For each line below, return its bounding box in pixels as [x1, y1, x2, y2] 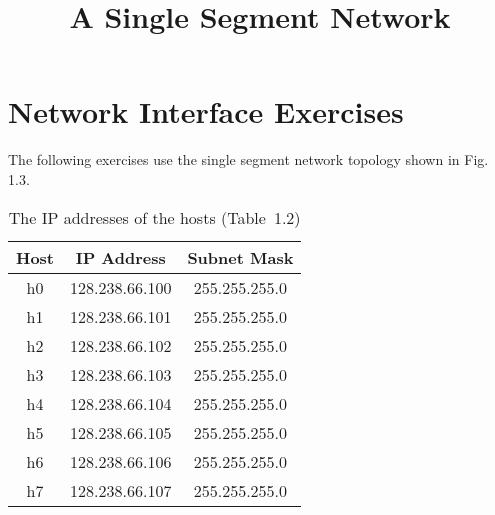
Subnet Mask [187, 245, 294, 269]
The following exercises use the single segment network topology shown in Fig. [8, 149, 489, 170]
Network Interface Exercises [8, 91, 404, 132]
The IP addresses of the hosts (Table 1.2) [8, 205, 301, 229]
